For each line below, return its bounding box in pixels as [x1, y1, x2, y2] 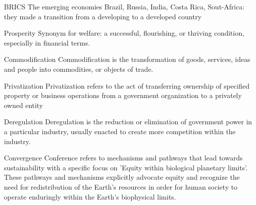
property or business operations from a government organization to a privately [4, 90, 242, 101]
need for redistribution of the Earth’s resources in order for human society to [4, 181, 238, 192]
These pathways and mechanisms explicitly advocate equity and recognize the [4, 172, 240, 182]
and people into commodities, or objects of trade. [4, 63, 154, 74]
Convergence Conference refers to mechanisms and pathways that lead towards [4, 153, 243, 163]
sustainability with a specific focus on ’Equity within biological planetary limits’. [4, 162, 248, 172]
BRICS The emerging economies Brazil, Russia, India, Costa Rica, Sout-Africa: [4, 1, 245, 11]
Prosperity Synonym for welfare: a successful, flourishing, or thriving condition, [4, 28, 245, 38]
